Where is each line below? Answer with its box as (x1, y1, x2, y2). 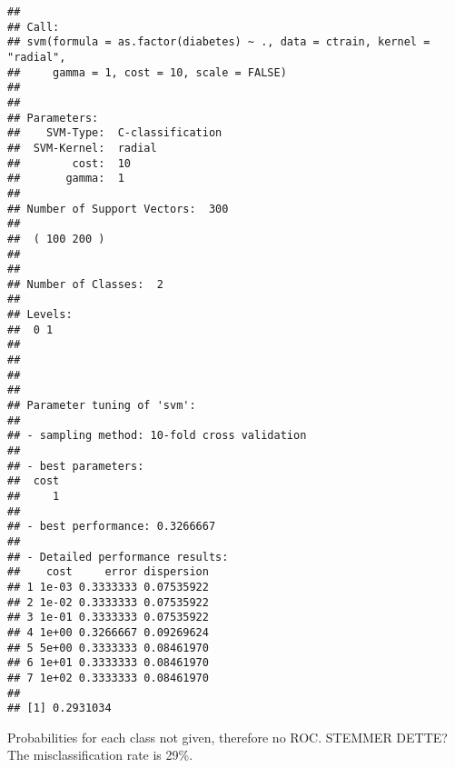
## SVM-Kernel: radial (7, 141, 157, 155)
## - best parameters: (7, 459, 144, 473)
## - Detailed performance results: (7, 550, 229, 564)
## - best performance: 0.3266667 (7, 520, 216, 534)
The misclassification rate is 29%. (7, 745, 193, 764)
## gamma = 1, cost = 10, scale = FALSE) (7, 65, 287, 79)
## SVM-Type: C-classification (7, 126, 223, 140)
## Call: (7, 20, 60, 34)
